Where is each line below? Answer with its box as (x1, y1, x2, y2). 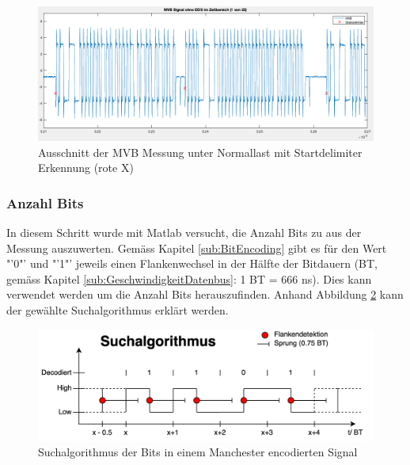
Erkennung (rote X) (38, 159, 134, 176)
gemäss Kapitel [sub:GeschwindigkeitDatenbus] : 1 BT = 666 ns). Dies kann (6, 270, 372, 287)
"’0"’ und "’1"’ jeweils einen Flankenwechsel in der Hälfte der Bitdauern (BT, (6, 255, 378, 272)
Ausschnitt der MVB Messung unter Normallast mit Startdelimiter (38, 143, 363, 160)
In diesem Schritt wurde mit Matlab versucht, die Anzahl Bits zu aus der (6, 224, 362, 241)
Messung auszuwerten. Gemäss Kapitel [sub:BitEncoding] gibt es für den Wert (6, 239, 387, 256)
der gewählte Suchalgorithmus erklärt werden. (6, 302, 229, 318)
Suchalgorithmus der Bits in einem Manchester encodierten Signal (38, 444, 358, 460)
